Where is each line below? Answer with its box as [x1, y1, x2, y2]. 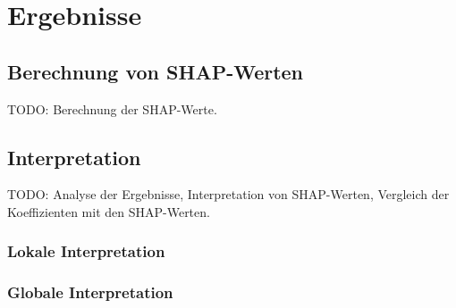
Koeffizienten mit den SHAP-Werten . [7, 202, 210, 221]
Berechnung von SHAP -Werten [7, 57, 304, 85]
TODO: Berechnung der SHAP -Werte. [7, 99, 217, 118]
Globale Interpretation [7, 281, 173, 304]
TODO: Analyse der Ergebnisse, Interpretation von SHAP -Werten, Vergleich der [7, 185, 450, 204]
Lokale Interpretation [7, 240, 165, 262]
